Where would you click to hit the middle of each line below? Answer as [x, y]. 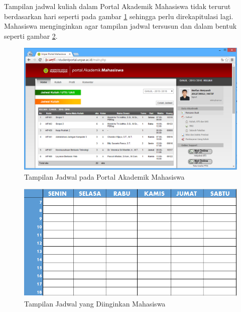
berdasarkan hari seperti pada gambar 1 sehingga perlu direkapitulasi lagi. [119, 16]
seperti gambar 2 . [31, 35]
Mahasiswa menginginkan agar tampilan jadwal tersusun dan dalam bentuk [120, 26]
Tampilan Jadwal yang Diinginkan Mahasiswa [95, 303]
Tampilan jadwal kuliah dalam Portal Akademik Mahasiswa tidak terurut [117, 6]
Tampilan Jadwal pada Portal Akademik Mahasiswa [104, 176]
